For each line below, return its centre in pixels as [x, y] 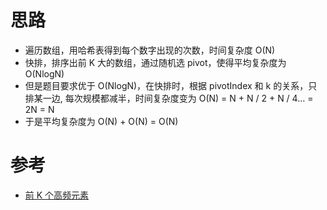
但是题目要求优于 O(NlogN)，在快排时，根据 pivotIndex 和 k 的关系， [166, 85]
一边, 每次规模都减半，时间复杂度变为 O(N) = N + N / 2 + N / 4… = [178, 98]
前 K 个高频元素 [57, 195]
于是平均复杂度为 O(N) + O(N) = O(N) [101, 121]
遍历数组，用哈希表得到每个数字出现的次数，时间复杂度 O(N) [150, 50]
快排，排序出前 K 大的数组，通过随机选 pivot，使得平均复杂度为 [155, 62]
